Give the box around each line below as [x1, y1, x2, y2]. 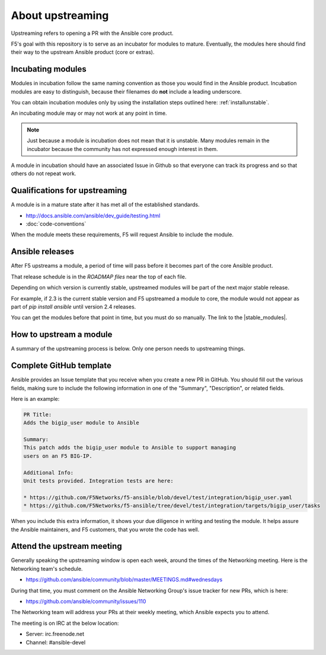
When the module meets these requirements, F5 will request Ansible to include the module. [11, 231, 234, 238]
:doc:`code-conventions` [25, 220, 87, 227]
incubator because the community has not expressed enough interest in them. [27, 145, 219, 152]
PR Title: [23, 411, 52, 418]
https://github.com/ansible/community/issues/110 [25, 598, 146, 605]
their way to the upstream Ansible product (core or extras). [11, 49, 155, 56]
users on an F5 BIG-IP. [23, 452, 93, 459]
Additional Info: [23, 469, 74, 476]
